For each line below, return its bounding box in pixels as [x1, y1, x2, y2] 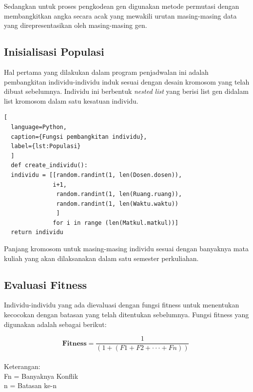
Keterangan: [4, 361, 40, 371]
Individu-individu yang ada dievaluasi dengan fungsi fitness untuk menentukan [4, 300, 239, 310]
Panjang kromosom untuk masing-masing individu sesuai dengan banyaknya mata [4, 243, 249, 254]
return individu [11, 229, 63, 236]
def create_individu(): [11, 162, 88, 169]
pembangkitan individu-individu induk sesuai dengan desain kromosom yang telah [4, 76, 250, 87]
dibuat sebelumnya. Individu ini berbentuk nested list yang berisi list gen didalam [4, 86, 249, 96]
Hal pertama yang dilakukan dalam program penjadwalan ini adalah [4, 66, 209, 77]
